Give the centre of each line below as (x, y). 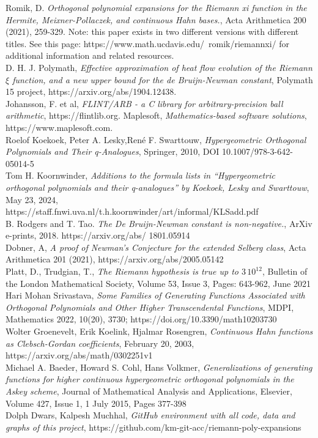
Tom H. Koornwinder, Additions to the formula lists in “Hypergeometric (140, 175)
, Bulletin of (285, 271)
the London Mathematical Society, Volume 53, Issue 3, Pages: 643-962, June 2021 (158, 283)
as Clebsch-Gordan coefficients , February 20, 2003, (100, 343)
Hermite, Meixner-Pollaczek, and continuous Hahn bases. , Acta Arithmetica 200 (156, 19)
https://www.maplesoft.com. (59, 127)
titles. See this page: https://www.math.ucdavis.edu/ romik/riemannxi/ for (148, 43)
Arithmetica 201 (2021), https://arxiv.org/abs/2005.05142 (115, 259)
